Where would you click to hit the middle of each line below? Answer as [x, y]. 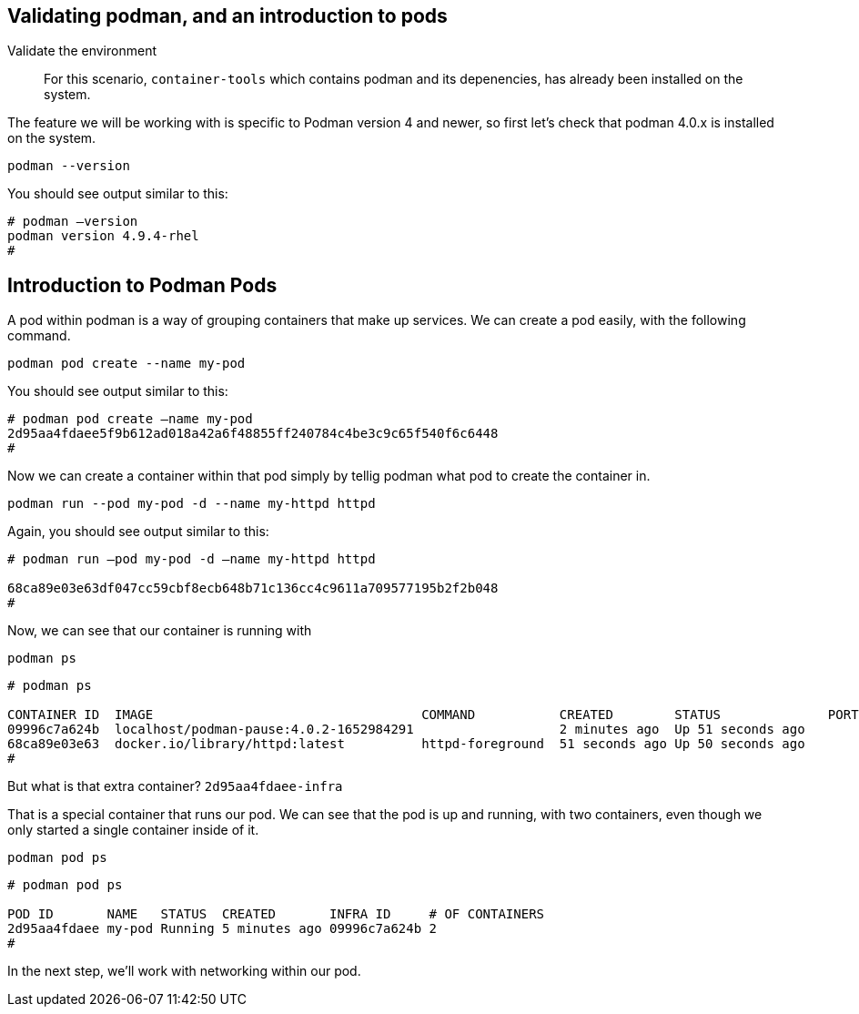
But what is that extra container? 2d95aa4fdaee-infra [175, 786]
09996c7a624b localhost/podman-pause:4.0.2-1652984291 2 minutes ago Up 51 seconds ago [406, 730]
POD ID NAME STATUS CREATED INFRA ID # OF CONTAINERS [276, 914]
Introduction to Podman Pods [142, 285]
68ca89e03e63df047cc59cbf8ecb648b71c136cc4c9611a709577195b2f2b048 [253, 588]
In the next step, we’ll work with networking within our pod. [184, 971]
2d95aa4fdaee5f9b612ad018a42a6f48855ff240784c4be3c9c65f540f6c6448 [253, 434]
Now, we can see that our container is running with [160, 631]
